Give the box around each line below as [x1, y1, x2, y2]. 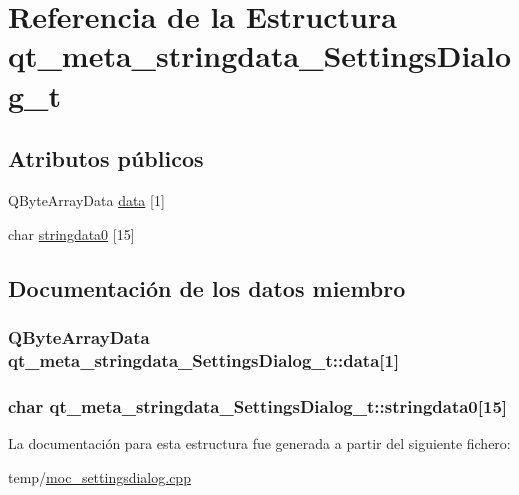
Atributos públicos [8, 143, 204, 174]
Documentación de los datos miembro [8, 272, 406, 303]
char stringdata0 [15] [8, 223, 135, 244]
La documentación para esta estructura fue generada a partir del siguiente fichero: [8, 432, 511, 453]
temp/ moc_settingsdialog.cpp [8, 466, 191, 487]
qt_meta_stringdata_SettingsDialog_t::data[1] [8, 347, 400, 372]
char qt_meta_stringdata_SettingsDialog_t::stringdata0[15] [8, 393, 508, 418]
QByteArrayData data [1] [8, 189, 165, 210]
